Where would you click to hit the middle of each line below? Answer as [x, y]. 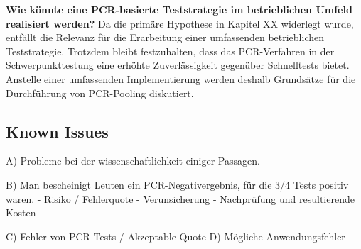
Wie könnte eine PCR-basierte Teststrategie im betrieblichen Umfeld [179, 9]
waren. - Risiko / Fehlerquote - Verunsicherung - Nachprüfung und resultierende [180, 198]
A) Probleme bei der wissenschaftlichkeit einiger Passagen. [133, 161]
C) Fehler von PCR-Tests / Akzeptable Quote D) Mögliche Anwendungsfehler [176, 236]
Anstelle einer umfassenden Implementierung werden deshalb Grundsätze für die [181, 78]
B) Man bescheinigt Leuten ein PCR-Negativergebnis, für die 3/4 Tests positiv [177, 184]
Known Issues [57, 131]
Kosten [21, 212]
